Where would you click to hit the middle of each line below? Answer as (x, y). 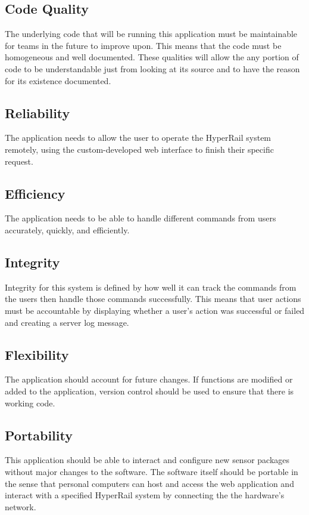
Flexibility (37, 354)
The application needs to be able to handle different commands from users (141, 218)
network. (21, 506)
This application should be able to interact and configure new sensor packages (147, 460)
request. (19, 161)
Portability (39, 435)
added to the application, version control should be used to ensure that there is (149, 391)
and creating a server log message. (67, 322)
